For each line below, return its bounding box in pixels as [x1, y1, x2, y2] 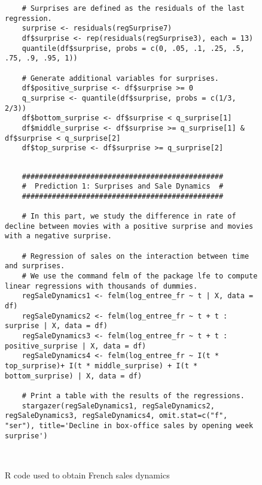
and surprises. [5, 262, 65, 271]
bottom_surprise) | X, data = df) [5, 371, 142, 380]
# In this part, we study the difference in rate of [22, 212, 236, 221]
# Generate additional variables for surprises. [22, 74, 219, 83]
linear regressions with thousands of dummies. [5, 281, 198, 290]
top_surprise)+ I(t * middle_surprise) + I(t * [5, 361, 198, 370]
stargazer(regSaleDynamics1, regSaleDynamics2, [22, 401, 215, 410]
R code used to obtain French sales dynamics [5, 468, 170, 481]
